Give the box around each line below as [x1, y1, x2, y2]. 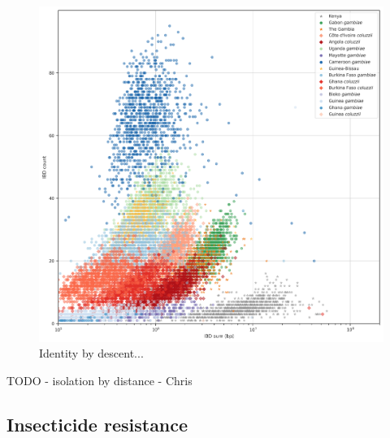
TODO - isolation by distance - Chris [6, 371, 193, 388]
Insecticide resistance [6, 411, 188, 436]
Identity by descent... [39, 345, 144, 362]
